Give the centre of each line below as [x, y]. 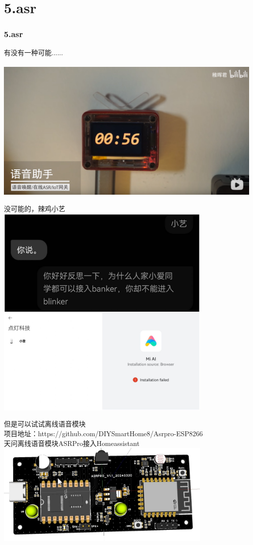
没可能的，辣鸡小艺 [35, 208]
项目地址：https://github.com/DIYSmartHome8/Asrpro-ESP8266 [103, 433]
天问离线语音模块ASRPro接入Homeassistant [72, 443]
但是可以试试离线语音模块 [45, 424]
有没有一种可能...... [34, 52]
